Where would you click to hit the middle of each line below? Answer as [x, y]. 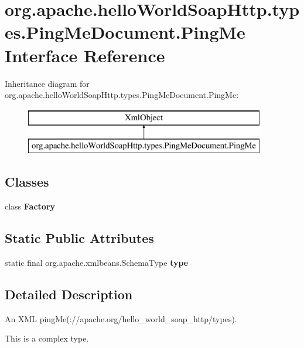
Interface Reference [85, 55]
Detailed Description [69, 294]
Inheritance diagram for [47, 83]
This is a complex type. [47, 338]
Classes [27, 182]
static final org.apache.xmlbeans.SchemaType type [97, 262]
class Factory [30, 206]
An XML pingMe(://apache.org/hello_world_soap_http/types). [121, 318]
